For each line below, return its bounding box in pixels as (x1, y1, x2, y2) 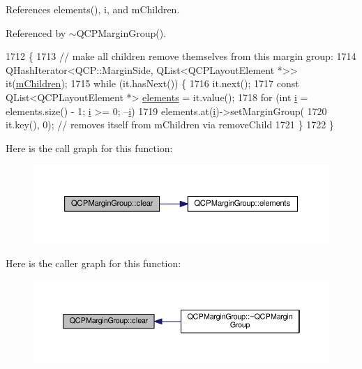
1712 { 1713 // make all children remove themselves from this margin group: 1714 (6, 49, 356, 63)
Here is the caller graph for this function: (6, 255, 181, 270)
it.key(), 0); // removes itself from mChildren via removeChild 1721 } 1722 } (6, 117, 334, 132)
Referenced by (6, 25, 66, 40)
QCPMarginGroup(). (76, 25, 167, 40)
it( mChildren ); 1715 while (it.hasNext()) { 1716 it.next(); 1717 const (6, 76, 299, 91)
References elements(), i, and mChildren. (6, 2, 180, 16)
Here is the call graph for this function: (6, 140, 173, 155)
